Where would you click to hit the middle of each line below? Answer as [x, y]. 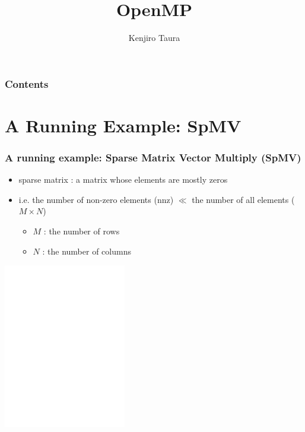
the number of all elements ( [243, 199]
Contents [27, 83]
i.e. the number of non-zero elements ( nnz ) [96, 199]
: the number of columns [87, 251]
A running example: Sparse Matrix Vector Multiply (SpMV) [153, 157]
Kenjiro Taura [154, 38]
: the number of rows [82, 231]
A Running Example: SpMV [123, 125]
